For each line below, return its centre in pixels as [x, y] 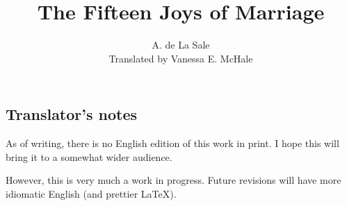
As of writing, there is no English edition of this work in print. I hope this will [172, 143]
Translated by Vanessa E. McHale [181, 58]
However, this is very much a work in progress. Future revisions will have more [173, 180]
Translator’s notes [72, 114]
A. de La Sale [181, 45]
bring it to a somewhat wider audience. [89, 156]
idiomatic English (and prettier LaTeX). [91, 193]
